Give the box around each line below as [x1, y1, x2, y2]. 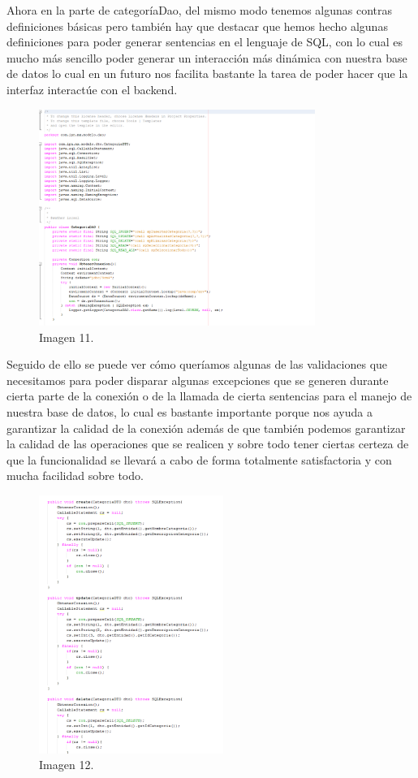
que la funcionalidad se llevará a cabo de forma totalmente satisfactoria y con [6, 451, 392, 468]
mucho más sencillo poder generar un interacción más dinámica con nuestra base [6, 49, 407, 66]
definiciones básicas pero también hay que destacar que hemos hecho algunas [6, 17, 388, 34]
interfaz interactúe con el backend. [6, 80, 178, 97]
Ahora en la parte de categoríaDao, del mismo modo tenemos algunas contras [6, 2, 393, 18]
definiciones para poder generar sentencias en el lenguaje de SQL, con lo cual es [6, 33, 403, 50]
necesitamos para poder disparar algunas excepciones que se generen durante [6, 371, 389, 388]
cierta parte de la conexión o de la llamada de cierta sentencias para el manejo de [6, 387, 412, 404]
